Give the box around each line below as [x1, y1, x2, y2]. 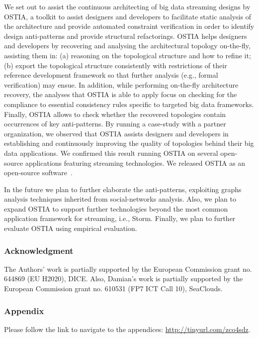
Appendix [4, 304, 44, 317]
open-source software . [4, 167, 73, 178]
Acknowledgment [4, 244, 74, 256]
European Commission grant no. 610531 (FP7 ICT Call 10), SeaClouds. [4, 283, 223, 294]
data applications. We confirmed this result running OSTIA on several [4, 147, 218, 158]
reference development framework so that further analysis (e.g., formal [4, 70, 218, 80]
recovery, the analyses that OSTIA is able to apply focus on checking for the [4, 89, 237, 100]
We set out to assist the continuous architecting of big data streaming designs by [4, 1, 251, 11]
